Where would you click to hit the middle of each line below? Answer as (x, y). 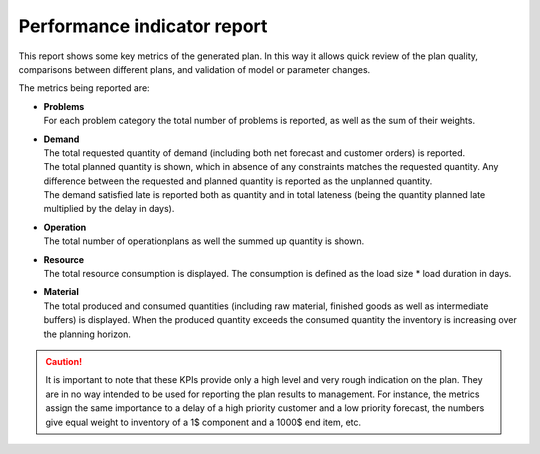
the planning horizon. (87, 334)
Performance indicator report (143, 26)
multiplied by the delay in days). (109, 209)
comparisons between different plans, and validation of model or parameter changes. (194, 69)
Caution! (64, 361)
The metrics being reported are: (84, 88)
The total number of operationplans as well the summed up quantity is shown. (204, 241)
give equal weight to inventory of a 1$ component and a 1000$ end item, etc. (203, 422)
